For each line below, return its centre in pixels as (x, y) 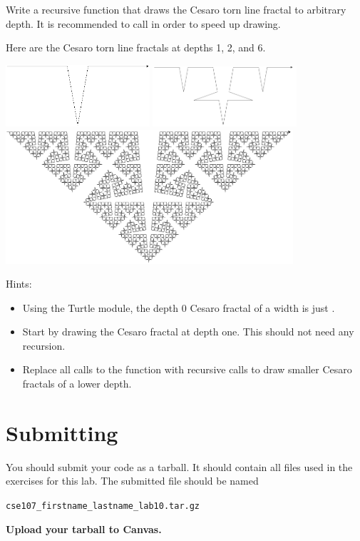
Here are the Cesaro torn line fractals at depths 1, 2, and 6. (136, 47)
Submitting (62, 432)
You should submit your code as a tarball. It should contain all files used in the (179, 466)
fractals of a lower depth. (77, 384)
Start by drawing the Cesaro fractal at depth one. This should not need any (188, 332)
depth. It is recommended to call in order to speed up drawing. (143, 23)
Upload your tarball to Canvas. (84, 529)
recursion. (44, 345)
